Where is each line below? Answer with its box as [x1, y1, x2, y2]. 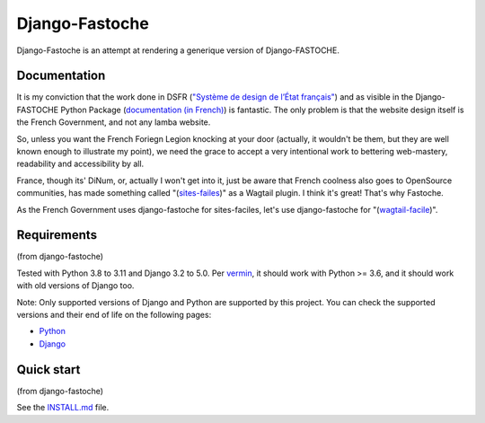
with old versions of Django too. [16, 280, 135, 291]
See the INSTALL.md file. [16, 402, 110, 413]
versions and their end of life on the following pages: [16, 310, 212, 321]
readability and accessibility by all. [16, 158, 145, 170]
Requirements [16, 227, 98, 242]
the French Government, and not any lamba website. [16, 117, 211, 128]
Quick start [16, 362, 81, 377]
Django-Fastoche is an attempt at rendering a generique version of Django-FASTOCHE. [16, 45, 340, 56]
